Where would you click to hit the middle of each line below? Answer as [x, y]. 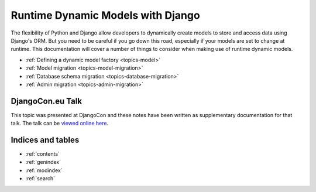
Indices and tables [45, 140]
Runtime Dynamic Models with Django [105, 15]
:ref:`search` [40, 179]
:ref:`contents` [42, 154]
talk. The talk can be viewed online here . [59, 124]
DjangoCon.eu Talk [46, 101]
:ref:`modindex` [44, 170]
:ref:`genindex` [43, 162]
